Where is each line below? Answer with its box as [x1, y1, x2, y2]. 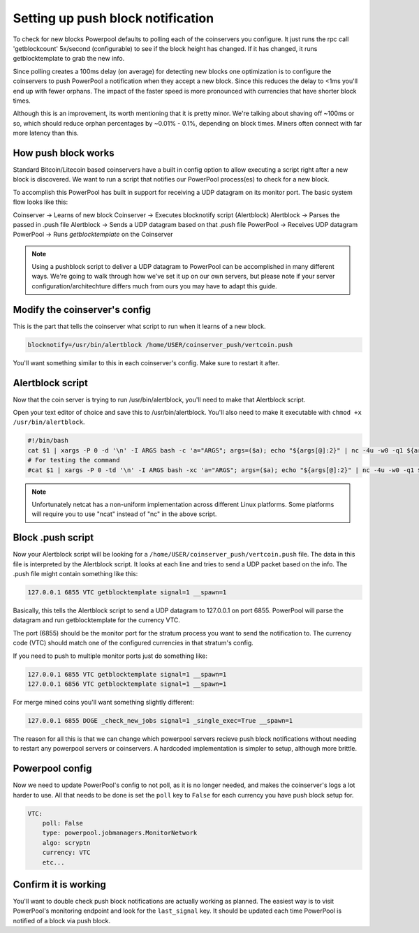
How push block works [13, 147, 115, 159]
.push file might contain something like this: [13, 570, 138, 578]
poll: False [42, 819, 84, 827]
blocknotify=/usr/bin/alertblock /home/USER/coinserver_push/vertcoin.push [27, 341, 293, 348]
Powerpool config [13, 763, 92, 774]
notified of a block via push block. [13, 916, 111, 925]
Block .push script [13, 531, 94, 544]
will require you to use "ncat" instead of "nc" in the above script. [31, 510, 217, 518]
